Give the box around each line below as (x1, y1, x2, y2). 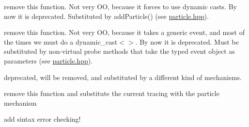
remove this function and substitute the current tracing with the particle (4, 88, 219, 98)
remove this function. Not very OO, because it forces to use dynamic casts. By (4, 1, 237, 11)
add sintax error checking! (4, 114, 81, 124)
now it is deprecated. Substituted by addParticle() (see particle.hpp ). (4, 11, 209, 21)
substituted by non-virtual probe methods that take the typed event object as (4, 46, 235, 56)
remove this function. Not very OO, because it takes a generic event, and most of (4, 27, 245, 37)
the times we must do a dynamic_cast (4, 36, 118, 47)
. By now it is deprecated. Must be (135, 36, 239, 47)
